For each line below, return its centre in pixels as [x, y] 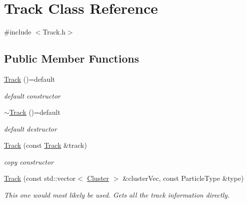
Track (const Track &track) [46, 145]
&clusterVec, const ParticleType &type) [183, 178]
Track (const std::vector [40, 178]
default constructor [32, 95]
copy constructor [29, 161]
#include [18, 32]
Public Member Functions [71, 58]
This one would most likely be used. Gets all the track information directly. [117, 195]
